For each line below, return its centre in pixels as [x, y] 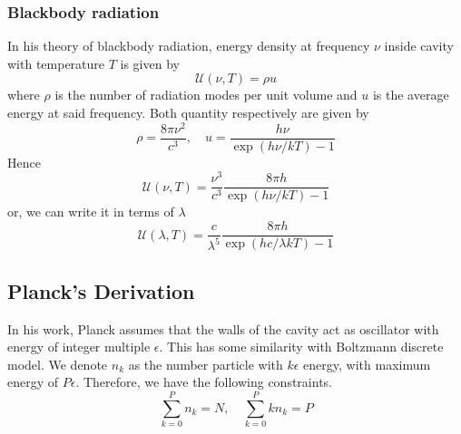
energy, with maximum [367, 364]
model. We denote [58, 364]
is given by [150, 63]
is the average [411, 95]
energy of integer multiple [79, 347]
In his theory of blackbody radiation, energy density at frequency [189, 46]
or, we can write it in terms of [91, 212]
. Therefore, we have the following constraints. [204, 382]
